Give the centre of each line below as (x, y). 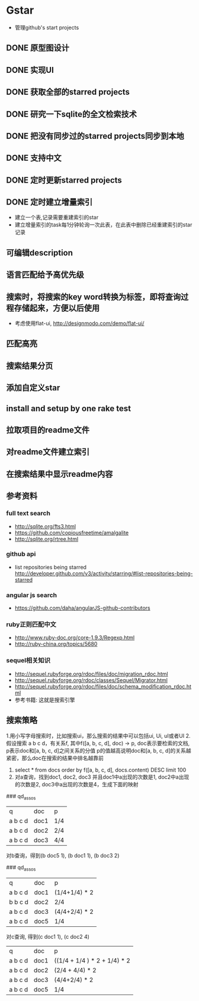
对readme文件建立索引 (48, 452)
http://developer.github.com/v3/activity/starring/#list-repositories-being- (104, 573)
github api (21, 554)
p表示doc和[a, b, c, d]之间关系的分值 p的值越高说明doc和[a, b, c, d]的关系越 (99, 750)
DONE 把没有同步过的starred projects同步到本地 (95, 136)
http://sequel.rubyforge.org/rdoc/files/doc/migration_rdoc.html (91, 674)
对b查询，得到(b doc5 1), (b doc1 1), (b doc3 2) (63, 856)
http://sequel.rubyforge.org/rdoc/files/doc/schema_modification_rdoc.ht (103, 686)
